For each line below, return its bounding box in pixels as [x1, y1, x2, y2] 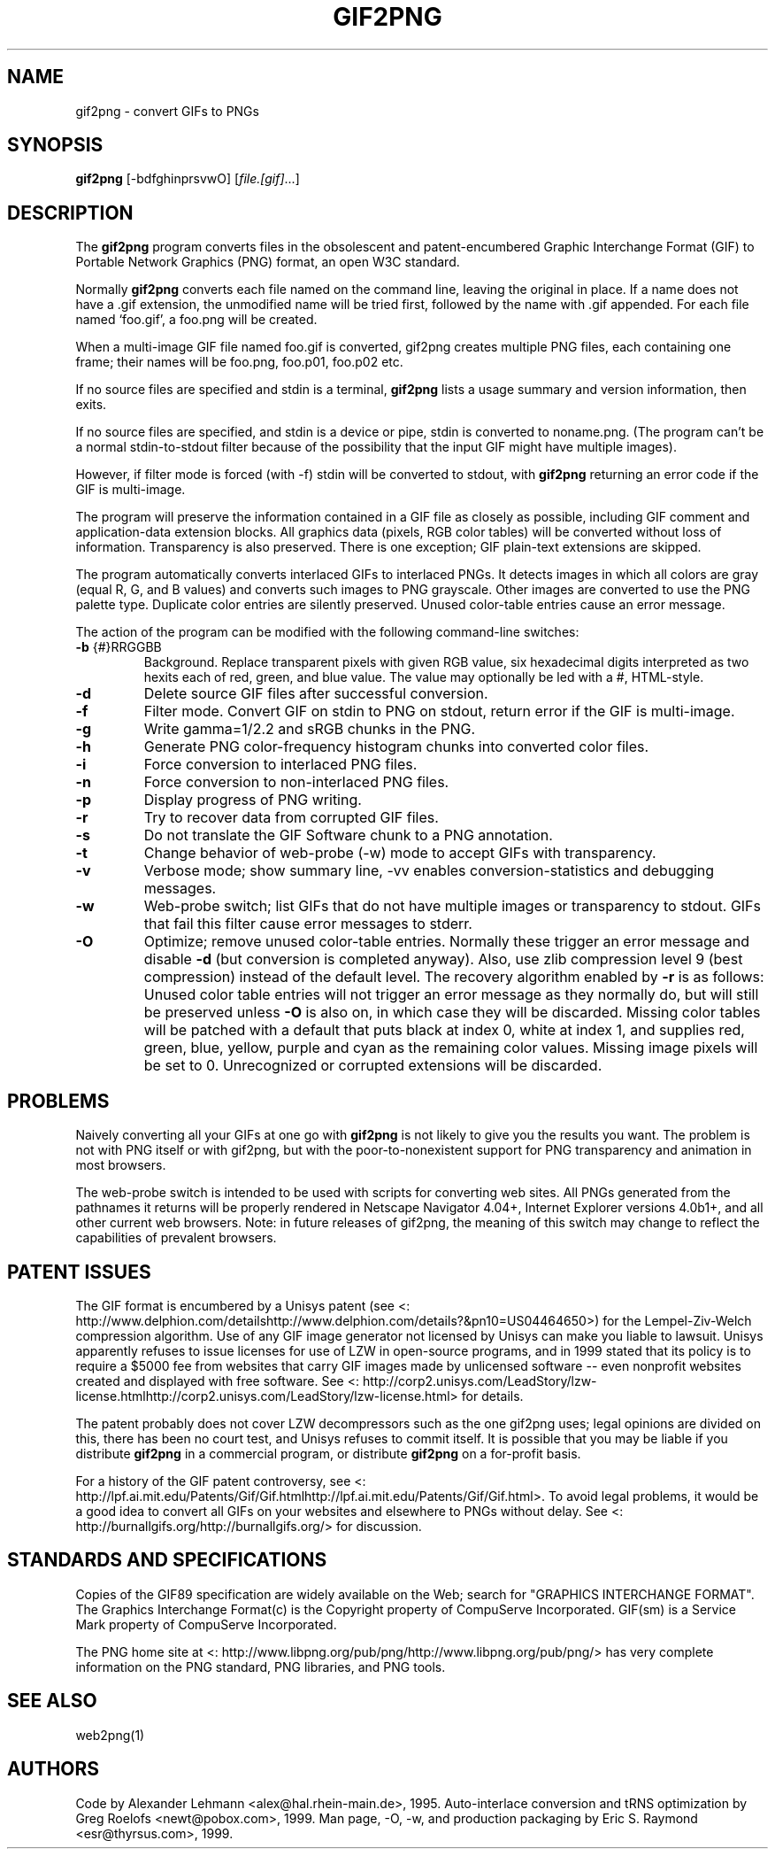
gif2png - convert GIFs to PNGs [75, 103, 259, 119]
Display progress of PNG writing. [143, 791, 362, 809]
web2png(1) [75, 1727, 145, 1743]
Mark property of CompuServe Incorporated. [75, 1616, 337, 1632]
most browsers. [75, 1157, 166, 1173]
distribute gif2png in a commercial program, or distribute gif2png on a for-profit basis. [75, 1445, 581, 1461]
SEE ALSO [7, 1690, 97, 1713]
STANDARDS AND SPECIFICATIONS [7, 1549, 327, 1572]
